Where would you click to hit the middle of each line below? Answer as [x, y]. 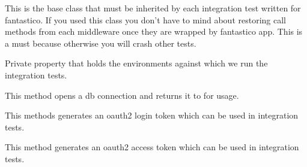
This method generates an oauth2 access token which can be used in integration [152, 147]
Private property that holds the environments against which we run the [136, 63]
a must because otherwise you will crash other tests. [101, 43]
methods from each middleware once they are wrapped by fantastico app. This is [154, 31]
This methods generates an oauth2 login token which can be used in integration [152, 115]
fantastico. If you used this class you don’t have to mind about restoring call [145, 19]
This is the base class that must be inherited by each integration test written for [153, 8]
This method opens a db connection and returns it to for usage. [122, 95]
